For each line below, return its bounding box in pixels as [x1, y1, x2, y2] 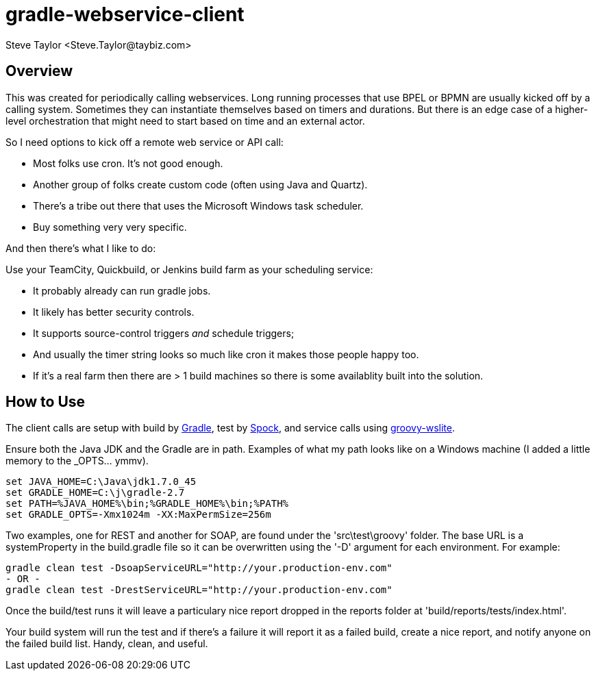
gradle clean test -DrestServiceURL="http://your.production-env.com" [5, 584, 393, 596]
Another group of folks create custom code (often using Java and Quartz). [33, 178, 368, 190]
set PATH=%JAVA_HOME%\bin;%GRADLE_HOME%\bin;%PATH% [5, 498, 289, 510]
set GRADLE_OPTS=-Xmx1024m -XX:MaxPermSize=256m [5, 509, 271, 521]
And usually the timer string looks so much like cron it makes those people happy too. [33, 348, 419, 360]
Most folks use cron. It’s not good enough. [33, 157, 223, 169]
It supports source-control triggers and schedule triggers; [33, 327, 295, 339]
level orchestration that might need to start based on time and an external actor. [5, 114, 365, 127]
